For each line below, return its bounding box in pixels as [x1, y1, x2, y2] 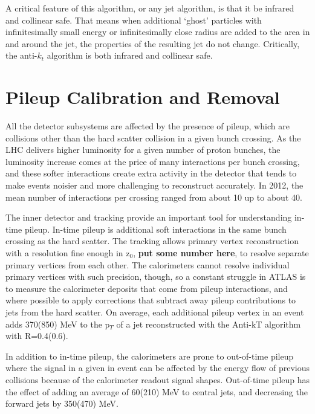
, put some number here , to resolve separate [133, 247, 309, 259]
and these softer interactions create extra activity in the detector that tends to [5, 167, 297, 180]
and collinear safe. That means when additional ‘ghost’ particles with [5, 13, 262, 26]
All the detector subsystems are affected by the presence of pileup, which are [5, 120, 290, 132]
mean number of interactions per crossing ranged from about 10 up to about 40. [5, 190, 302, 203]
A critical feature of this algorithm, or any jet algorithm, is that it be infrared [5, 2, 294, 14]
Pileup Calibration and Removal [5, 85, 280, 109]
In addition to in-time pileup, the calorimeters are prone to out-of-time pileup [5, 349, 294, 362]
